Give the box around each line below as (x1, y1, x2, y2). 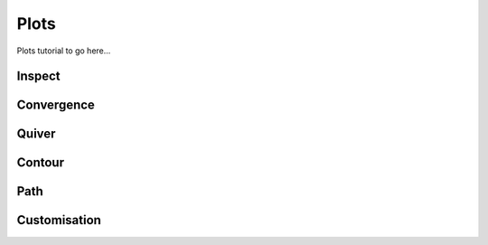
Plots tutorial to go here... (16, 45, 111, 56)
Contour (16, 155, 65, 171)
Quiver (16, 127, 56, 142)
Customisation (16, 212, 101, 228)
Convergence (16, 98, 95, 113)
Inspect (16, 69, 61, 84)
